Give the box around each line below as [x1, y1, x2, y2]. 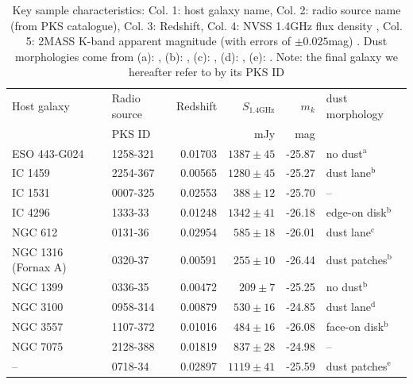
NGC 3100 [12, 298, 64, 314]
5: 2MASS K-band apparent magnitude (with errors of [25, 33, 291, 49]
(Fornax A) [12, 259, 67, 275]
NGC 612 [12, 223, 58, 240]
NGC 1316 [12, 243, 64, 259]
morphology [326, 105, 384, 121]
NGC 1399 [12, 278, 64, 295]
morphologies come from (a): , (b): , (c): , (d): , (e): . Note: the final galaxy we [14, 48, 398, 64]
